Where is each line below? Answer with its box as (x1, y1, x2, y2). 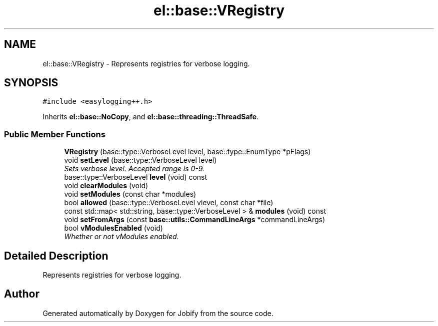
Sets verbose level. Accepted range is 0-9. (64, 164, 205, 173)
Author (4, 288, 39, 301)
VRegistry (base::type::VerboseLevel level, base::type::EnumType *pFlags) (64, 147, 311, 156)
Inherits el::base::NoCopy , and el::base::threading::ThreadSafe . (42, 112, 259, 121)
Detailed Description (4, 249, 108, 262)
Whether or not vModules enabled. (64, 232, 179, 241)
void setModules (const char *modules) (64, 190, 196, 199)
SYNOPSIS (4, 76, 58, 89)
